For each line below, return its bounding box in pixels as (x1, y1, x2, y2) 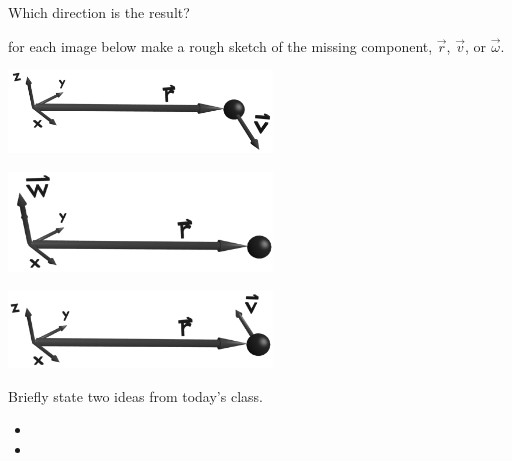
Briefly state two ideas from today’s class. (8, 385, 263, 406)
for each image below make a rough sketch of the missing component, (8, 35, 433, 56)
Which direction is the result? (8, 2, 190, 22)
